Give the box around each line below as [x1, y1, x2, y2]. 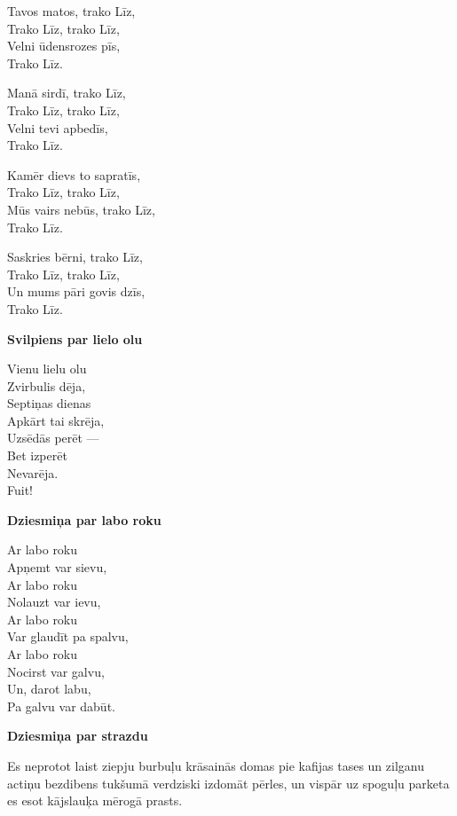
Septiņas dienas [7, 394, 91, 412]
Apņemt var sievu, [7, 558, 107, 577]
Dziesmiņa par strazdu [7, 726, 148, 745]
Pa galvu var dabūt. [7, 696, 115, 715]
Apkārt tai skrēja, [7, 411, 105, 429]
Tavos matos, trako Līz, [7, 2, 136, 20]
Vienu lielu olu [7, 359, 87, 378]
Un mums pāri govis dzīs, [7, 282, 146, 301]
